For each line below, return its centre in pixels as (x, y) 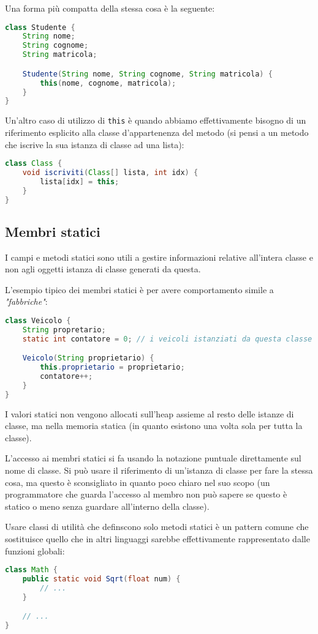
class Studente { (40, 27)
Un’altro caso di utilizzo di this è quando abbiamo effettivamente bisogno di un (156, 120)
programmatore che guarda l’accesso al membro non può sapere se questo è (146, 494)
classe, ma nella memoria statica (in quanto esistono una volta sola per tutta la (154, 426)
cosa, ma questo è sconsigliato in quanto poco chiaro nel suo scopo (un (138, 482)
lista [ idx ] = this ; (80, 181)
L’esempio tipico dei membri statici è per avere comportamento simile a (139, 289)
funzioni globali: (35, 550)
